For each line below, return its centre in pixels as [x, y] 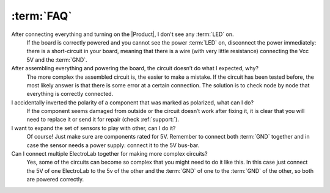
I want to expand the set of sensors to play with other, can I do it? [94, 128]
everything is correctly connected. [70, 94]
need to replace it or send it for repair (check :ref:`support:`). [103, 120]
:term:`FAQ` [42, 16]
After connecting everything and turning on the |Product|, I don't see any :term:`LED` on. [123, 34]
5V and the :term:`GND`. [57, 60]
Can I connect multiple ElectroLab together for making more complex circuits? [109, 154]
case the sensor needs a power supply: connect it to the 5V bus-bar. [113, 145]
